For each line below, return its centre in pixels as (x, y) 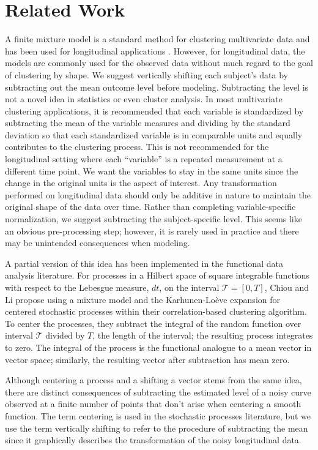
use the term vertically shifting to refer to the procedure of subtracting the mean (157, 428)
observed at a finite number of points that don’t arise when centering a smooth (153, 404)
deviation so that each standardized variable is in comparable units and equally (154, 134)
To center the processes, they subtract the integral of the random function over (153, 323)
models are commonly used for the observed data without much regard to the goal (159, 63)
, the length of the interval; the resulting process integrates (203, 335)
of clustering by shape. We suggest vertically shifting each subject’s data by (147, 74)
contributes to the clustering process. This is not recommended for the (137, 147)
